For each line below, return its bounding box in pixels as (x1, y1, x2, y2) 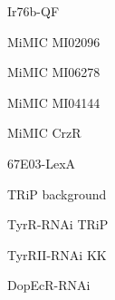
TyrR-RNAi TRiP (7, 215, 109, 234)
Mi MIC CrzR (7, 123, 81, 142)
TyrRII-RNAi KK (7, 245, 107, 264)
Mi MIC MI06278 (7, 63, 101, 82)
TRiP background (7, 184, 107, 203)
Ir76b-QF (7, 2, 60, 20)
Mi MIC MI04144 (7, 92, 101, 111)
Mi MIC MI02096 (7, 32, 101, 51)
